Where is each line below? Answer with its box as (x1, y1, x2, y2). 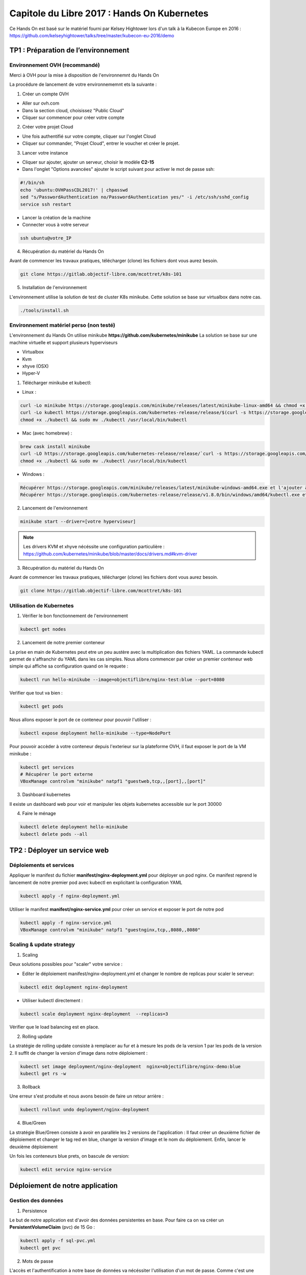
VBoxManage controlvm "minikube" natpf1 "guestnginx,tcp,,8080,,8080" (20, 927, 201, 933)
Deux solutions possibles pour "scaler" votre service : (9, 961, 122, 967)
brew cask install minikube (20, 444, 90, 449)
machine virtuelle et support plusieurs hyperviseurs (9, 339, 118, 345)
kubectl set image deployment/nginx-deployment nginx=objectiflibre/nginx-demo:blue (20, 1063, 241, 1069)
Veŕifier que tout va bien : (9, 690, 63, 696)
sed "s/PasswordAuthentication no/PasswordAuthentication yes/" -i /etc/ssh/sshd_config (20, 194, 249, 200)
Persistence (22, 1208, 47, 1214)
